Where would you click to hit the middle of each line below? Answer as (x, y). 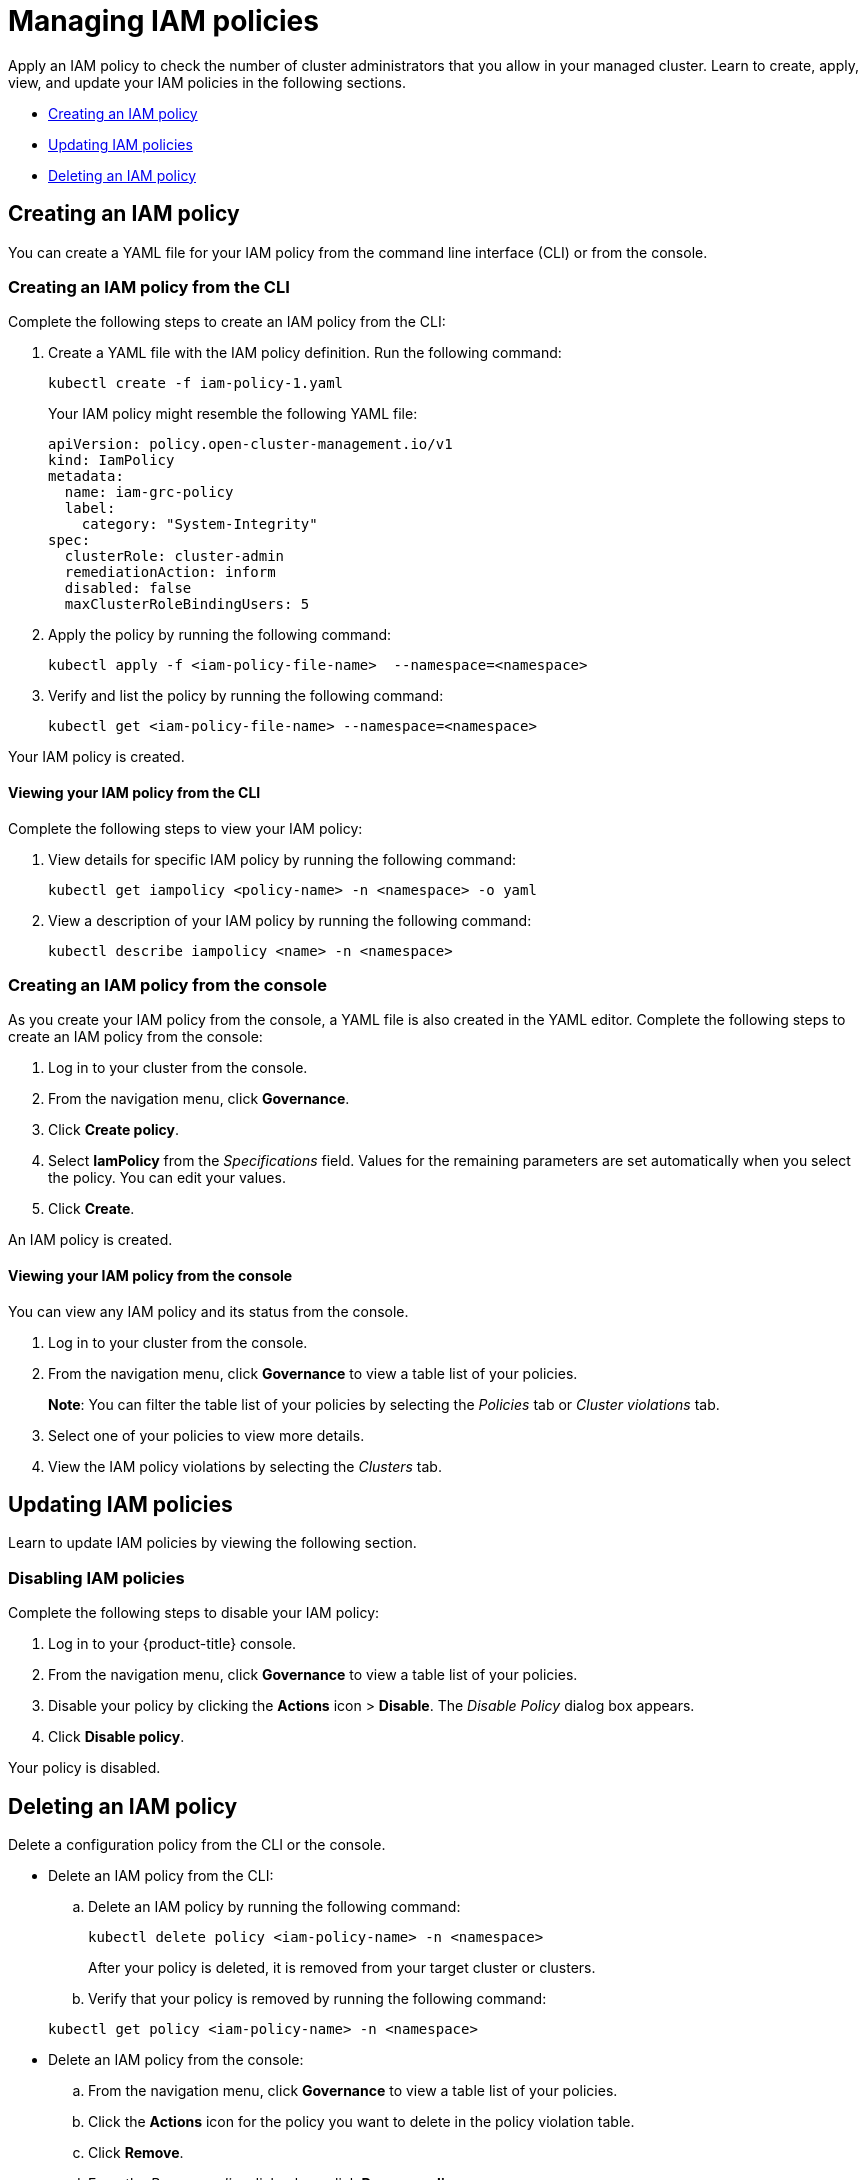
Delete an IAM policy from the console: (176, 2059)
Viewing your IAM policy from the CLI (134, 792)
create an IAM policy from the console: (135, 1037)
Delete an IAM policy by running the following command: (274, 1906)
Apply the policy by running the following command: (220, 635)
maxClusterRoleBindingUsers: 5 (187, 604)
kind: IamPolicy (111, 460)
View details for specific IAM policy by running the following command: (282, 859)
